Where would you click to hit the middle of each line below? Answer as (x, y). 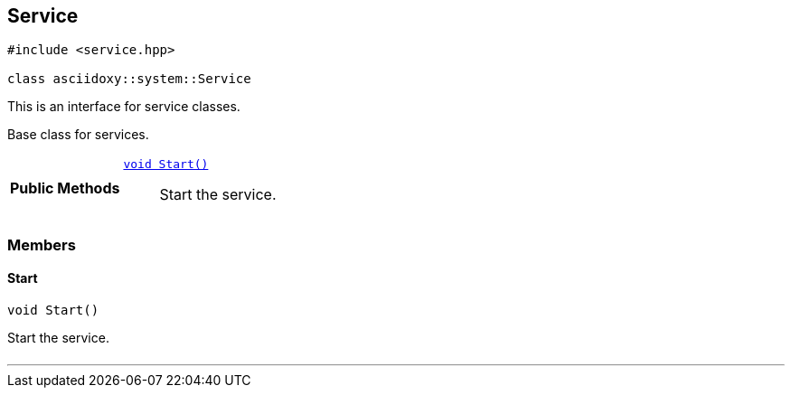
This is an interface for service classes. (124, 107)
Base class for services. (78, 135)
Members (42, 245)
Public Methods (65, 188)
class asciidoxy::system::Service (129, 79)
